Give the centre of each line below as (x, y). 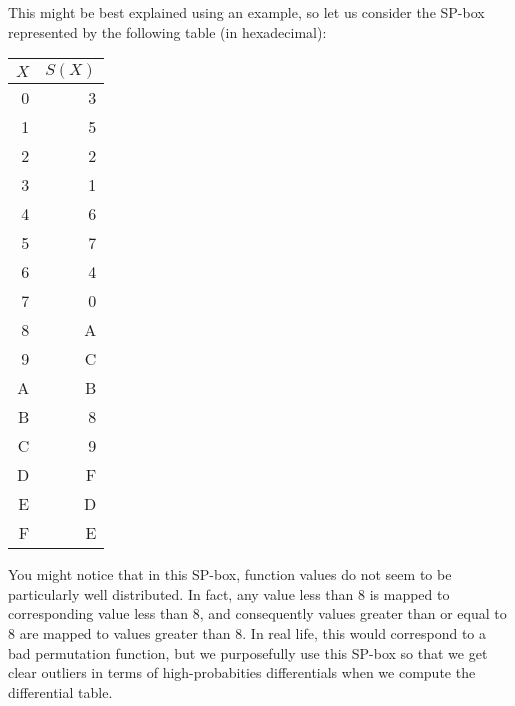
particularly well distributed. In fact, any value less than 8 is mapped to (229, 593)
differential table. (60, 691)
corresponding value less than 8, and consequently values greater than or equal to (257, 613)
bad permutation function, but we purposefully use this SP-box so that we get (248, 652)
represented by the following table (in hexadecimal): (167, 31)
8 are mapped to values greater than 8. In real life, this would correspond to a (247, 632)
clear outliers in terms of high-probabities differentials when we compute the (242, 672)
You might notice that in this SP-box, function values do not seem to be (230, 574)
